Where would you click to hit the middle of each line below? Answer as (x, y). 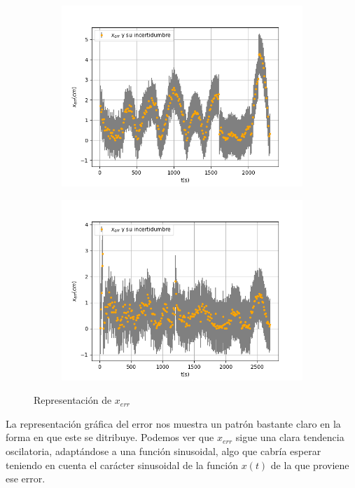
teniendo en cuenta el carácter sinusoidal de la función (122, 465)
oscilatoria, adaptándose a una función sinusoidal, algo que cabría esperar (163, 450)
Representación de (73, 400)
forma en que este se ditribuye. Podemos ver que (110, 437)
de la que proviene (310, 465)
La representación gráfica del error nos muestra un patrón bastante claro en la (173, 423)
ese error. (26, 479)
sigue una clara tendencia (290, 437)
